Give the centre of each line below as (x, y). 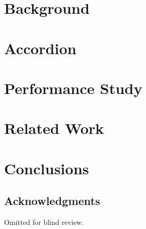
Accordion (40, 48)
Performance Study (73, 88)
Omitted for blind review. (44, 222)
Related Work (54, 128)
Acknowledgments (52, 201)
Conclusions (47, 168)
